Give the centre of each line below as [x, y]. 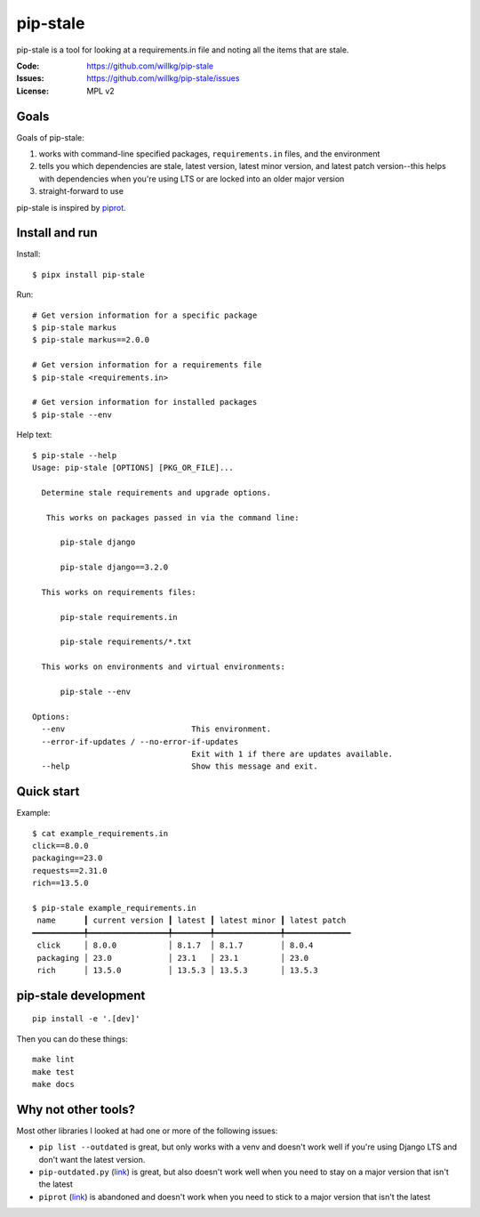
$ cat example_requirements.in [100, 833]
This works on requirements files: [119, 592]
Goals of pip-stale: [50, 137]
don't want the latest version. [92, 1159]
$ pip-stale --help [75, 455]
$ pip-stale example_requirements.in [115, 908]
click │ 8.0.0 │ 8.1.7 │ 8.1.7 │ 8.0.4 [175, 946]
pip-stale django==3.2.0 [114, 568]
